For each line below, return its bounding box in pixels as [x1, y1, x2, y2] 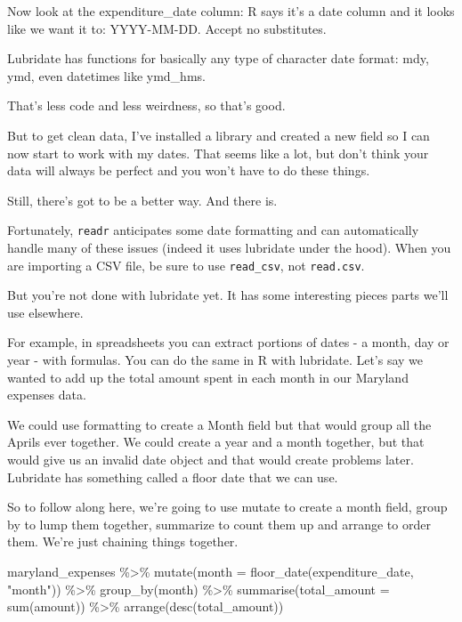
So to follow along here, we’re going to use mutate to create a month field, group [7, 497, 448, 516]
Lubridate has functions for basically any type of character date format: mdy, [7, 49, 429, 68]
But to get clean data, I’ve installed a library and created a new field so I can [7, 125, 430, 144]
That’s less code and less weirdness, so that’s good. [7, 96, 286, 115]
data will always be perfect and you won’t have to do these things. [7, 161, 370, 180]
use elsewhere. [7, 303, 84, 321]
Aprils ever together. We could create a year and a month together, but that [7, 432, 425, 451]
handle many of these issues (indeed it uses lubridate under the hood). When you [7, 238, 451, 256]
